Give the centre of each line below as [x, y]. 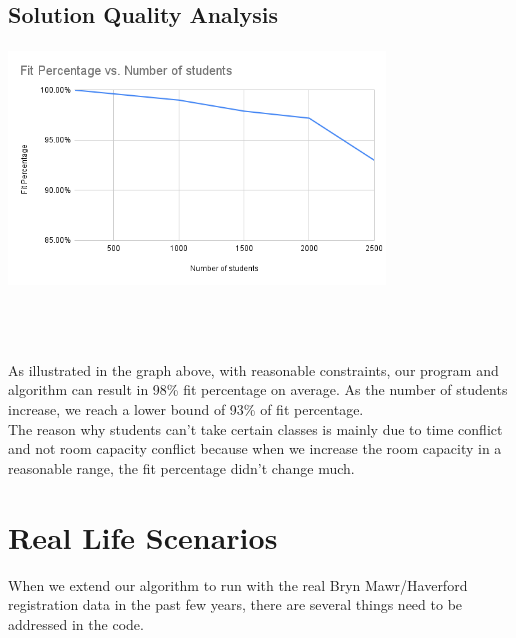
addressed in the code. [76, 623]
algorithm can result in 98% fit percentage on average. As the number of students [258, 389]
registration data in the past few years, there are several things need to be [235, 604]
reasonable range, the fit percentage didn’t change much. [181, 467]
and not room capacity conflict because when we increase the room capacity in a [255, 448]
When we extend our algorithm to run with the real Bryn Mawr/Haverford [238, 584]
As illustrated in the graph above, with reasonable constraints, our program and [253, 369]
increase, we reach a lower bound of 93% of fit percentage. [186, 409]
